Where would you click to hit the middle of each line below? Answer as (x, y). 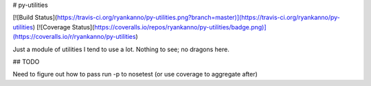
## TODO (26, 61)
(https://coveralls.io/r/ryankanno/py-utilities (75, 37)
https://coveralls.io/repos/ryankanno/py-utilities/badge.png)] (180, 27)
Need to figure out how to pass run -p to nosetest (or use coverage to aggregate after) (135, 74)
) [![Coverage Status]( (64, 27)
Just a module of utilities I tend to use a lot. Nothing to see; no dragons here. (121, 49)
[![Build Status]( (35, 18)
